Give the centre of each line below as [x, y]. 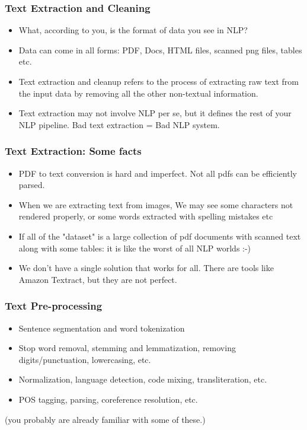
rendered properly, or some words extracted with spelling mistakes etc [146, 216]
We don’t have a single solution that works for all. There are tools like [146, 268]
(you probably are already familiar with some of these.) [105, 419]
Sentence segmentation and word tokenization [102, 328]
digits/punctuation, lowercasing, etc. [85, 359]
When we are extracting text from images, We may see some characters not [156, 204]
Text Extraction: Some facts [73, 151]
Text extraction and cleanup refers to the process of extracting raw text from [159, 81]
